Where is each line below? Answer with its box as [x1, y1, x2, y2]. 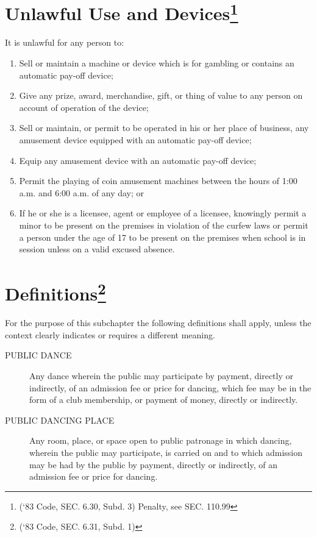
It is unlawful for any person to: [5, 36, 124, 49]
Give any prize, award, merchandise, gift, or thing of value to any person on [19, 89, 303, 102]
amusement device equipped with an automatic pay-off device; [19, 133, 252, 146]
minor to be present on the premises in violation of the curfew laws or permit [19, 218, 308, 231]
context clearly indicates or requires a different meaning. [5, 328, 215, 341]
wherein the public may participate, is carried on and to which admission [29, 446, 303, 458]
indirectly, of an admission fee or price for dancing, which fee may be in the [29, 381, 312, 394]
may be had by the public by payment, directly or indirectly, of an [29, 458, 277, 471]
